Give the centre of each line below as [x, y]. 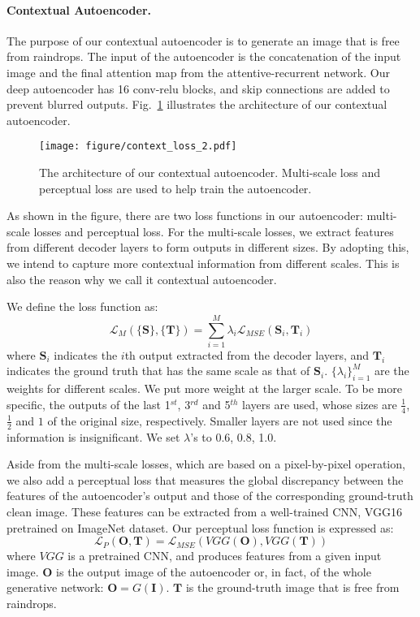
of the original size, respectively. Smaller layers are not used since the [220, 420]
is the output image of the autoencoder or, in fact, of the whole [214, 571]
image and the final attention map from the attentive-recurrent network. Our [198, 72]
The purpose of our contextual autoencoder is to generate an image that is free [203, 40]
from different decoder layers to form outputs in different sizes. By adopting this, [208, 247]
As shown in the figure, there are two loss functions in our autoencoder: [185, 216]
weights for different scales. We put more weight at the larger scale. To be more [204, 388]
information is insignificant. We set [93, 436]
